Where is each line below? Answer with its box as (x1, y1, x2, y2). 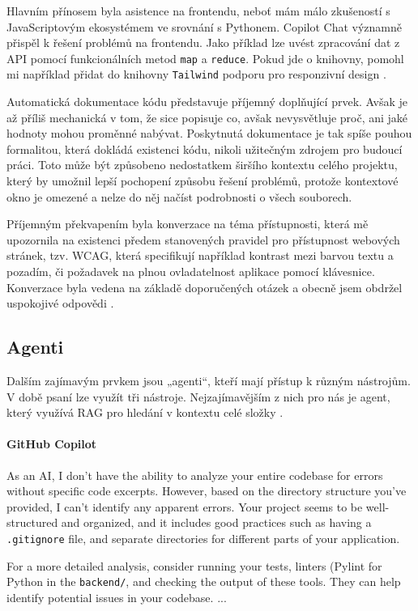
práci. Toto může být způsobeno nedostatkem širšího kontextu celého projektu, (6, 156, 398, 173)
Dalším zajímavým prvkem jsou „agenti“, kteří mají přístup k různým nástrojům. (6, 372, 411, 389)
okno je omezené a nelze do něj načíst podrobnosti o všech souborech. (6, 188, 352, 205)
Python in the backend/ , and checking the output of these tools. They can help (6, 573, 401, 590)
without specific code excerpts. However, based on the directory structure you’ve (6, 482, 407, 499)
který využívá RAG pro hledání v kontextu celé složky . (6, 404, 284, 421)
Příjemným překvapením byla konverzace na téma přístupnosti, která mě (6, 215, 369, 232)
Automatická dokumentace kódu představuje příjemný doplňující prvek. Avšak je (6, 93, 407, 110)
